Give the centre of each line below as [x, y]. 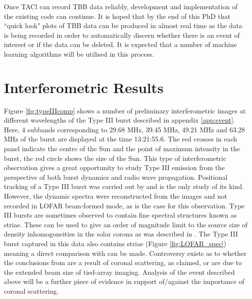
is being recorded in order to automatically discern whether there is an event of [122, 35]
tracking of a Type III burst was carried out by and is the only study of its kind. [124, 186]
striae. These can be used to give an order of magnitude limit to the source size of [126, 224]
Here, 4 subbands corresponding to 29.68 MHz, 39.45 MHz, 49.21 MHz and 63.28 [125, 129]
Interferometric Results [84, 87]
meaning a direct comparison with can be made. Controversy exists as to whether [125, 253]
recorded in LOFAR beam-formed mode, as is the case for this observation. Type [124, 205]
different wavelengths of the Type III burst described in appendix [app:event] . [120, 120]
